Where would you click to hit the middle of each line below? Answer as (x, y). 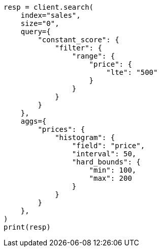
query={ (36, 32)
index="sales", (51, 15)
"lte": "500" (132, 72)
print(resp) (27, 227)
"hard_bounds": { (106, 162)
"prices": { (61, 129)
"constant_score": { (78, 40)
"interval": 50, (104, 154)
